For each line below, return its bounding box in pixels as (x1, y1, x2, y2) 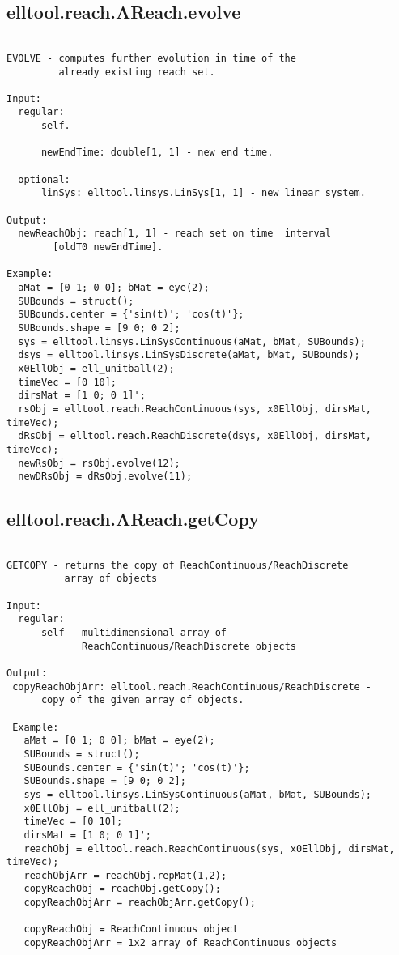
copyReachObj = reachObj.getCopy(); (23, 883, 221, 895)
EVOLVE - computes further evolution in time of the (6, 52, 296, 64)
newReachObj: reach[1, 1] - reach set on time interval (18, 228, 331, 240)
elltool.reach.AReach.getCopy (6, 506, 259, 531)
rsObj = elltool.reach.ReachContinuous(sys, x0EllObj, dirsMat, (18, 403, 372, 415)
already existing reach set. (58, 66, 215, 78)
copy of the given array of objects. (40, 694, 244, 706)
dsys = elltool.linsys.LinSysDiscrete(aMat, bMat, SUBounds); (18, 349, 360, 361)
